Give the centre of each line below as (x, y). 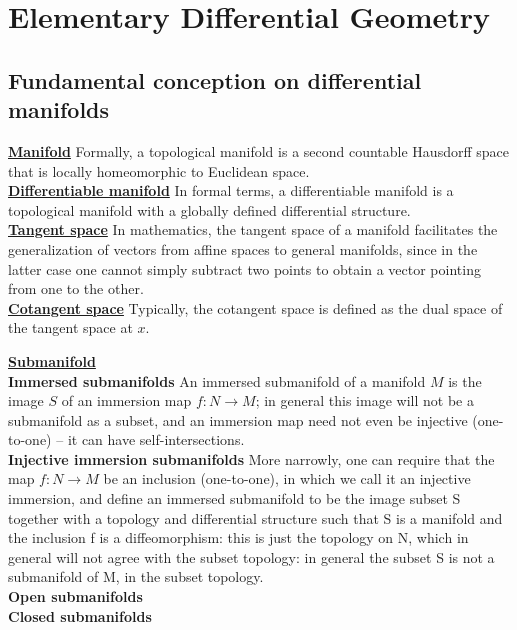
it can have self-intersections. (156, 439)
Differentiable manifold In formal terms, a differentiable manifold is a (231, 190)
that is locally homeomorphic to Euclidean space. (159, 170)
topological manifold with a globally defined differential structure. (209, 209)
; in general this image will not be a (364, 400)
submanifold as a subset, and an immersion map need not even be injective (238, 419)
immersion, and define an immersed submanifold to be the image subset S (234, 498)
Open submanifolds (75, 596)
